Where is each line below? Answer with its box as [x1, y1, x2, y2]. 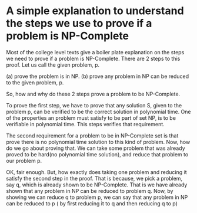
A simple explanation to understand [6, 4, 184, 18]
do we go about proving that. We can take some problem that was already [6, 145, 185, 152]
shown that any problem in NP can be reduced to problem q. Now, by [6, 187, 173, 194]
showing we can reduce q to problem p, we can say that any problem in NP [6, 194, 188, 201]
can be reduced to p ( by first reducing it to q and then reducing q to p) [6, 199, 178, 207]
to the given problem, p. [6, 78, 64, 86]
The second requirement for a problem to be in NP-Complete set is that [6, 132, 179, 139]
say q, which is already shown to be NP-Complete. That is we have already [6, 181, 188, 188]
